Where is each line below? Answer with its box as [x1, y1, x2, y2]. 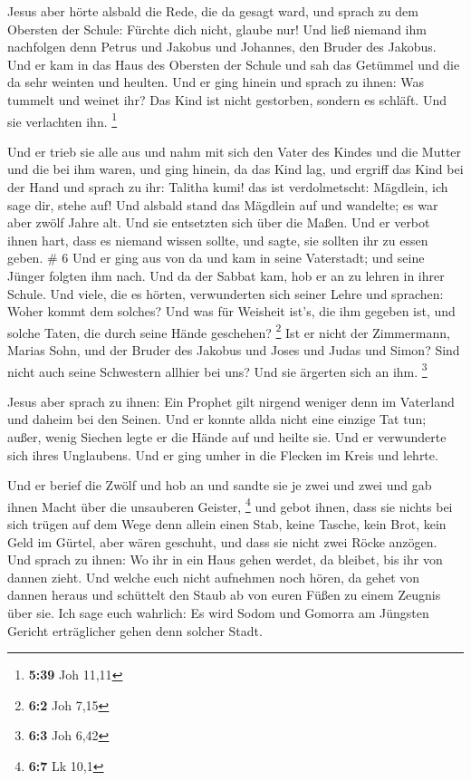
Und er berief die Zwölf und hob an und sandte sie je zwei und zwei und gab [7, 476, 432, 495]
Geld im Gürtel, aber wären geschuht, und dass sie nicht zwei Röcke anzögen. [7, 532, 437, 551]
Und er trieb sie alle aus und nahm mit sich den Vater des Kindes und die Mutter [7, 141, 462, 160]
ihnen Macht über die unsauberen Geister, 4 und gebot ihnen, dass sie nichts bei [7, 494, 453, 516]
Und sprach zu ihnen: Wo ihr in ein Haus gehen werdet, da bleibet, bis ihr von [7, 550, 443, 569]
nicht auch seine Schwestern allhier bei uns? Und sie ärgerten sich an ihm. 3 [7, 359, 428, 381]
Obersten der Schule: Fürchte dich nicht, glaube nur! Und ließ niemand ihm [7, 19, 427, 38]
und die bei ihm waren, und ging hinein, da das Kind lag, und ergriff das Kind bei [7, 159, 464, 178]
